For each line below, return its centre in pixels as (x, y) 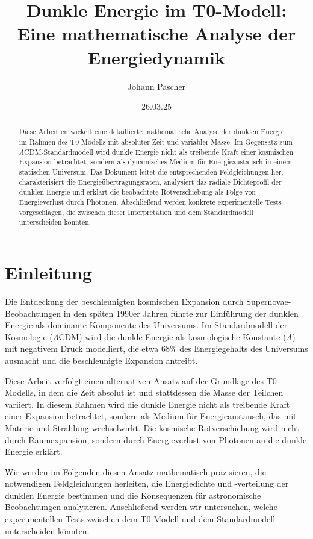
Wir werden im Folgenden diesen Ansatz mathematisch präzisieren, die (135, 471)
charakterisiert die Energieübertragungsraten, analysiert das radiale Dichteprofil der (150, 182)
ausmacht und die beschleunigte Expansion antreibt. (101, 360)
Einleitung (49, 273)
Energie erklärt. (34, 451)
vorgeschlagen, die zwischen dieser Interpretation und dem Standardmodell (136, 212)
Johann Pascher (156, 86)
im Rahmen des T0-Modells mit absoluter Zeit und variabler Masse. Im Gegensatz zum (156, 142)
